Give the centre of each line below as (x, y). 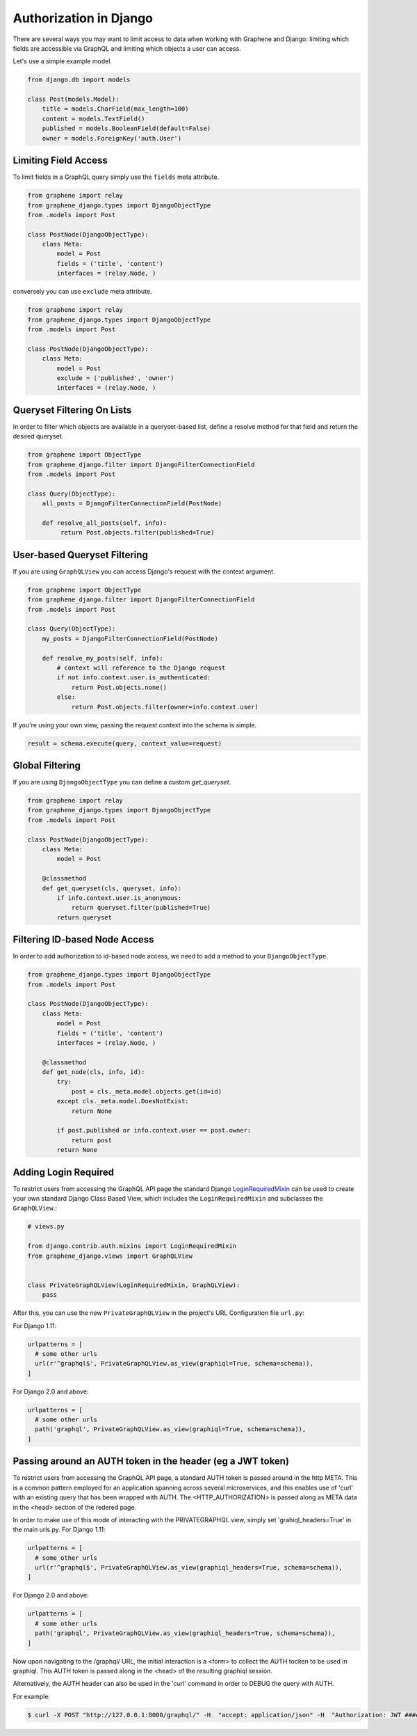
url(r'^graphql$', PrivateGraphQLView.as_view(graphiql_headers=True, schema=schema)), (189, 1568)
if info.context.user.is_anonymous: (119, 898)
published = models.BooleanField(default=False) (126, 128)
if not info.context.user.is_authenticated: (134, 678)
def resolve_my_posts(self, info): (103, 658)
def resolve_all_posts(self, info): (104, 523)
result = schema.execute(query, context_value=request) (125, 743)
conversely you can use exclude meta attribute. (82, 292)
